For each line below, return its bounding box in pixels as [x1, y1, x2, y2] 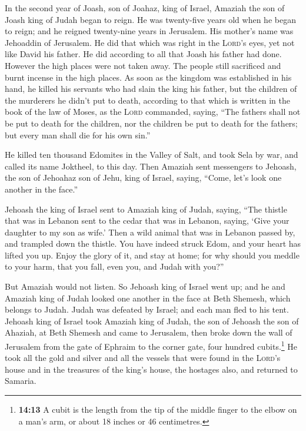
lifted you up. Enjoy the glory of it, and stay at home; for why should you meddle [5, 248, 300, 261]
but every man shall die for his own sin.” [5, 128, 151, 141]
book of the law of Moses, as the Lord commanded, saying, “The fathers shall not [5, 105, 301, 118]
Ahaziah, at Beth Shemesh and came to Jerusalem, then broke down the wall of [5, 326, 292, 339]
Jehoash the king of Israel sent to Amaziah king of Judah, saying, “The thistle [5, 203, 287, 215]
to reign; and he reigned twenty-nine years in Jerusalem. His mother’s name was [5, 25, 294, 37]
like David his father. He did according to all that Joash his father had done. [5, 48, 282, 60]
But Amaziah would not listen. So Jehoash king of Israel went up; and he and [5, 280, 285, 293]
